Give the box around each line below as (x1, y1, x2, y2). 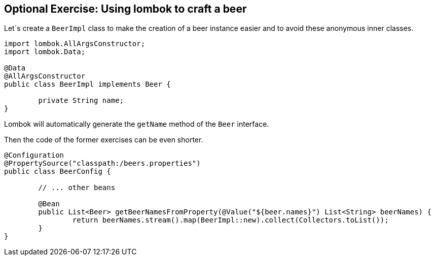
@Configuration (4, 151, 64, 160)
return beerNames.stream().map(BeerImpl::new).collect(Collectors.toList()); (72, 216, 389, 225)
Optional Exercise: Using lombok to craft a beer (4, 3, 247, 15)
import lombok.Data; (4, 48, 86, 56)
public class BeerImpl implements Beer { (4, 80, 171, 89)
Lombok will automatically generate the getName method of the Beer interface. (4, 120, 269, 129)
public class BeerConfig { (4, 167, 111, 176)
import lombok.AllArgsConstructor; (4, 40, 146, 48)
